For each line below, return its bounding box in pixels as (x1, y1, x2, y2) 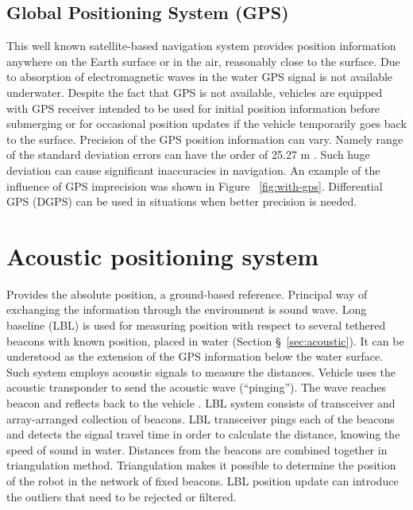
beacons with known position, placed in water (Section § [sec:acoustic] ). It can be (6, 332, 404, 349)
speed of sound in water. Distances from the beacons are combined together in (6, 441, 388, 458)
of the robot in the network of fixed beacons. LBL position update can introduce (6, 472, 399, 489)
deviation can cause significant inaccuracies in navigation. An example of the (6, 161, 380, 178)
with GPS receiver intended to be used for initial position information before (6, 99, 380, 116)
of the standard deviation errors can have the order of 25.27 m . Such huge (6, 146, 370, 163)
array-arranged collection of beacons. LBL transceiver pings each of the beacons (6, 410, 395, 427)
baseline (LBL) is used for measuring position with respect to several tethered (6, 317, 386, 334)
